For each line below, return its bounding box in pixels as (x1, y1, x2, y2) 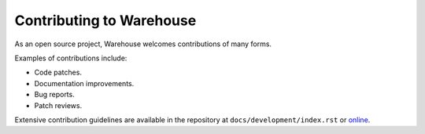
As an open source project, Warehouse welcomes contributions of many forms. (14, 39, 272, 49)
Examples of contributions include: (14, 53, 128, 63)
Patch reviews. (34, 100, 83, 110)
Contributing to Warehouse (14, 12, 197, 29)
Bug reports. (34, 90, 75, 100)
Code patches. (34, 67, 83, 78)
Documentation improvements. (34, 78, 135, 88)
